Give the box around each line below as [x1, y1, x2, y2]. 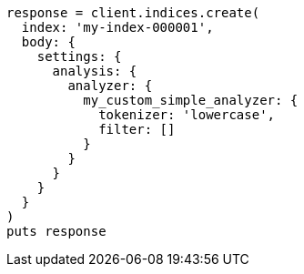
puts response [6, 224, 106, 238]
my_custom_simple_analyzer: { [83, 93, 299, 107]
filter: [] [98, 122, 176, 137]
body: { [21, 35, 76, 49]
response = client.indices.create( [6, 5, 260, 20]
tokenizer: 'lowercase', [98, 107, 276, 122]
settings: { [36, 49, 122, 64]
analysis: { [52, 64, 137, 78]
